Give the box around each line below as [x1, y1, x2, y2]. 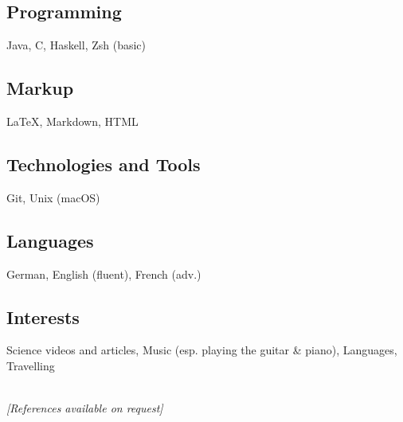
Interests [6, 304, 80, 329]
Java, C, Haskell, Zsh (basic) [6, 37, 147, 53]
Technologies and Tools [6, 151, 201, 176]
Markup [6, 76, 74, 100]
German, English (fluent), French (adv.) [6, 265, 201, 282]
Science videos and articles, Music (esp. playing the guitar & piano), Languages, [6, 342, 397, 358]
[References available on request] [6, 400, 163, 416]
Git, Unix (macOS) [6, 189, 100, 205]
